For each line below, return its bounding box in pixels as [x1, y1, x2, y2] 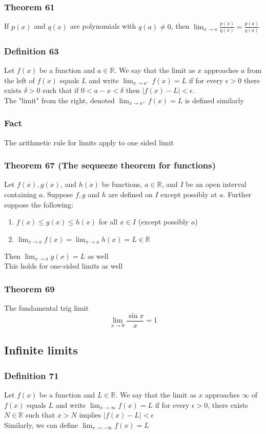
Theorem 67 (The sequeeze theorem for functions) [4, 159, 216, 172]
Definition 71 [4, 369, 59, 382]
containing [4, 189, 37, 200]
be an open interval [186, 179, 247, 190]
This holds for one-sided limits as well [4, 260, 123, 271]
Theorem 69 [4, 282, 55, 295]
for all [98, 216, 118, 227]
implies [79, 409, 101, 420]
